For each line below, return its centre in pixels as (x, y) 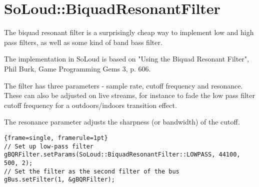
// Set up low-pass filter (49, 146)
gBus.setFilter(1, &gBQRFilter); (59, 180)
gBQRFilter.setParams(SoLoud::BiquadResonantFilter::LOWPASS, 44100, (122, 155)
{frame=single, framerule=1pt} (56, 138)
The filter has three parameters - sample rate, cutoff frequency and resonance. (123, 85)
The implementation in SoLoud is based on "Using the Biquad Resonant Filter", (126, 59)
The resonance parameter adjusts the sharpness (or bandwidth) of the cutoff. (122, 122)
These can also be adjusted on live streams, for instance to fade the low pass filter (129, 95)
